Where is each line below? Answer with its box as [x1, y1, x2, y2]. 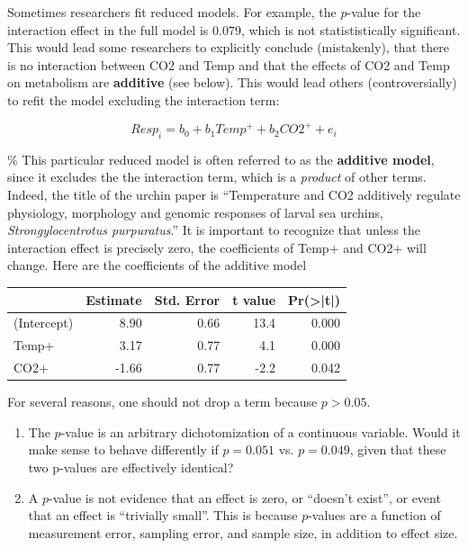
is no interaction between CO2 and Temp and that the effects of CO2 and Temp [7, 55, 450, 74]
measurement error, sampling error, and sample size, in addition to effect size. [28, 523, 458, 542]
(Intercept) [13, 313, 74, 332]
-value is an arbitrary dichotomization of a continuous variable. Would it [60, 422, 461, 441]
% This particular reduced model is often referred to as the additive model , [7, 149, 435, 168]
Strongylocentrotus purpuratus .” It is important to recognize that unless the [7, 220, 421, 239]
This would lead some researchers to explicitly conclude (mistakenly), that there [7, 38, 449, 57]
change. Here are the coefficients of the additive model [7, 256, 307, 274]
